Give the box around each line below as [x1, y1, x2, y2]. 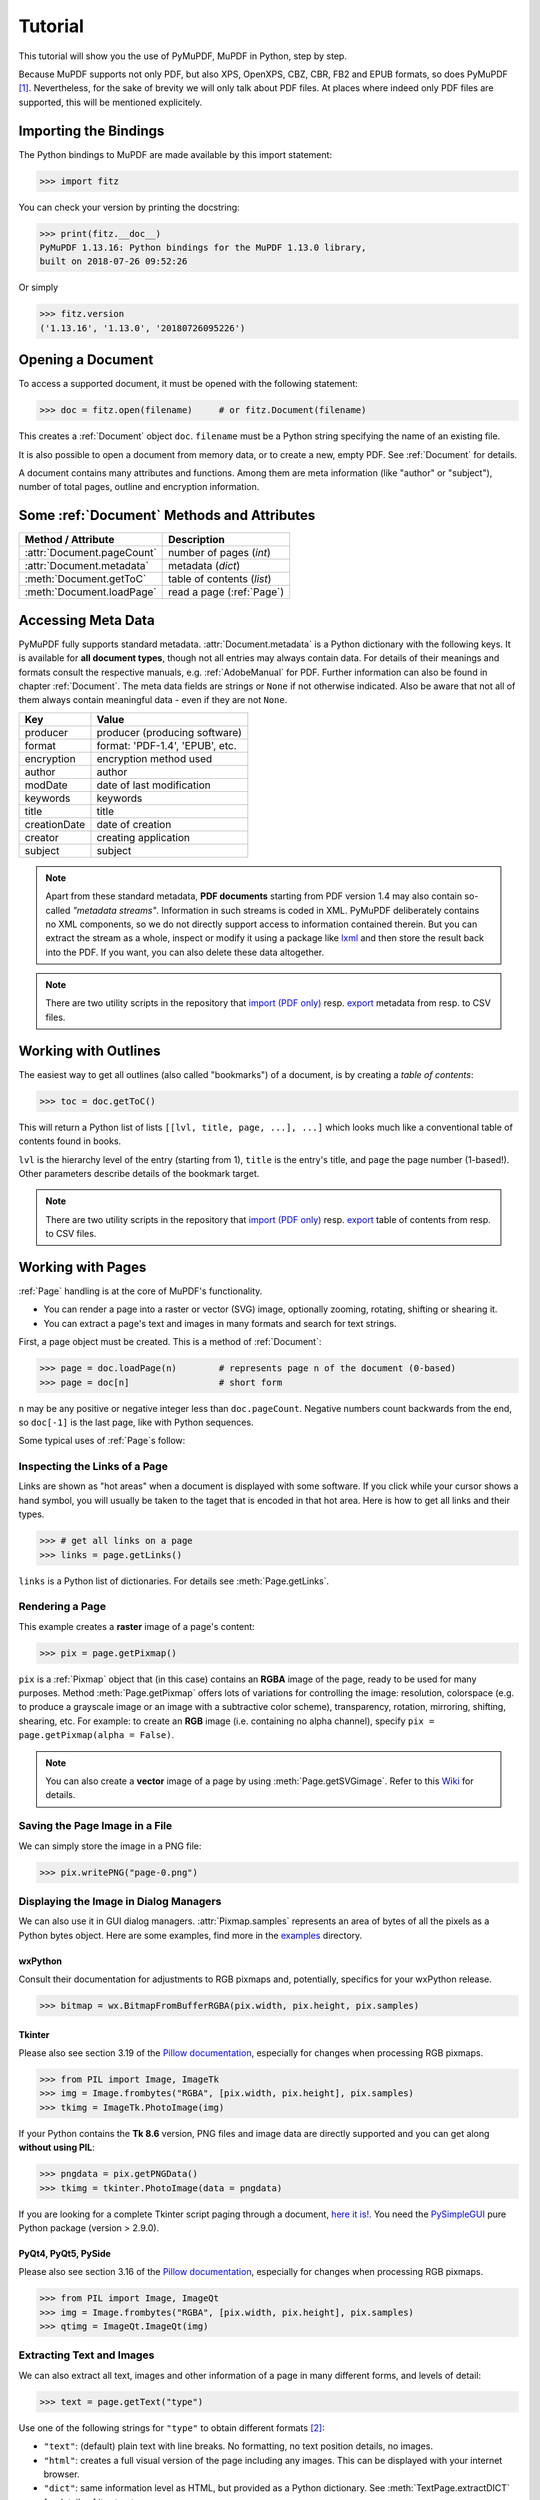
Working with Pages [18, 1258, 147, 1275]
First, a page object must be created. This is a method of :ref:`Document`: [18, 1336, 322, 1348]
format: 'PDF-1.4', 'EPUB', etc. [96, 738, 237, 752]
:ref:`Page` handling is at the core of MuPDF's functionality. [18, 1285, 263, 1297]
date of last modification [96, 778, 211, 792]
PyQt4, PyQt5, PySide [18, 2247, 112, 2259]
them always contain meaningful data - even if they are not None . [18, 694, 288, 706]
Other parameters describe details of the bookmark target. [18, 1167, 260, 1179]
